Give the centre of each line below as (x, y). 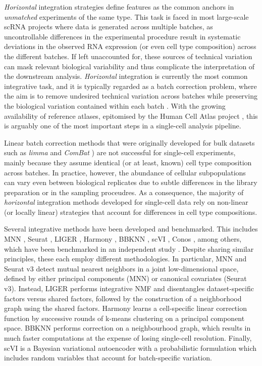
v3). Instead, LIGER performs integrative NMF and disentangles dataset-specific (129, 288)
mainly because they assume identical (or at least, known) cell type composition (128, 162)
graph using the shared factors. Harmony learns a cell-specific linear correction (125, 308)
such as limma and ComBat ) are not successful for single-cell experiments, (120, 152)
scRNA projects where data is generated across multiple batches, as (109, 27)
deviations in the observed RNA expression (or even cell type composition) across (130, 46)
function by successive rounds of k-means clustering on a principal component (124, 318)
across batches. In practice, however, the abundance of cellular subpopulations (125, 172)
